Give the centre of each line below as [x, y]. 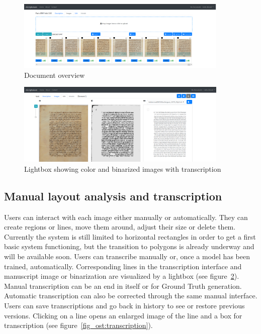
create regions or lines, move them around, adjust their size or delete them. [120, 227]
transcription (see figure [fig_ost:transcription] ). [78, 325]
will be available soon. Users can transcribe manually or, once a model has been [127, 256]
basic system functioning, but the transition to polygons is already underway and [129, 246]
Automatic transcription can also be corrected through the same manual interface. [131, 296]
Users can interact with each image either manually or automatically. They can [126, 217]
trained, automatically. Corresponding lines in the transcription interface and [123, 266]
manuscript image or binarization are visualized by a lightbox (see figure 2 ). [122, 276]
